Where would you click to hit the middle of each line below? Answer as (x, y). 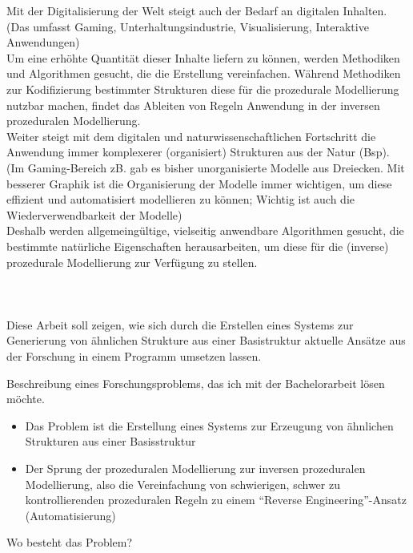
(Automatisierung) (70, 515)
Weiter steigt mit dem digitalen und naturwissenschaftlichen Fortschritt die (191, 136)
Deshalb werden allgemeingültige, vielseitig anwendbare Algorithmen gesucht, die (205, 230)
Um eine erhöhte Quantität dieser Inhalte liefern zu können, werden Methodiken (203, 57)
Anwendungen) (43, 42)
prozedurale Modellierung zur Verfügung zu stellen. (132, 262)
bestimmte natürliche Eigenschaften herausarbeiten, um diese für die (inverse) (198, 246)
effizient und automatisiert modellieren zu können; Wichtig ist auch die (181, 199)
